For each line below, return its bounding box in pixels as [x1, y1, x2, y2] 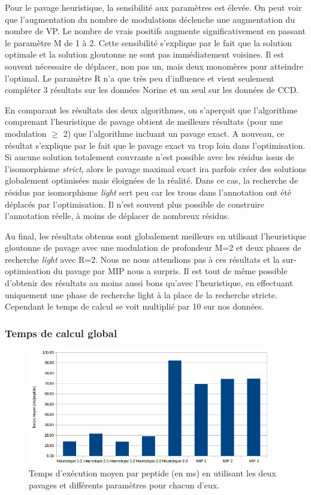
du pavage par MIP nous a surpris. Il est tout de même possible [53, 265, 288, 277]
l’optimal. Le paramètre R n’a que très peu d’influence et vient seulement [5, 71, 274, 84]
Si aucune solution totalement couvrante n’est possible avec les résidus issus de [5, 151, 294, 163]
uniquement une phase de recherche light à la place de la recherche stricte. [5, 288, 277, 301]
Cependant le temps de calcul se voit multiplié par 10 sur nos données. [5, 300, 264, 313]
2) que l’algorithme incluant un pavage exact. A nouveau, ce [63, 127, 285, 139]
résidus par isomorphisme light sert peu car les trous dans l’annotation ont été [5, 185, 292, 198]
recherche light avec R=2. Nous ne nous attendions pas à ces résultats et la [5, 253, 280, 265]
